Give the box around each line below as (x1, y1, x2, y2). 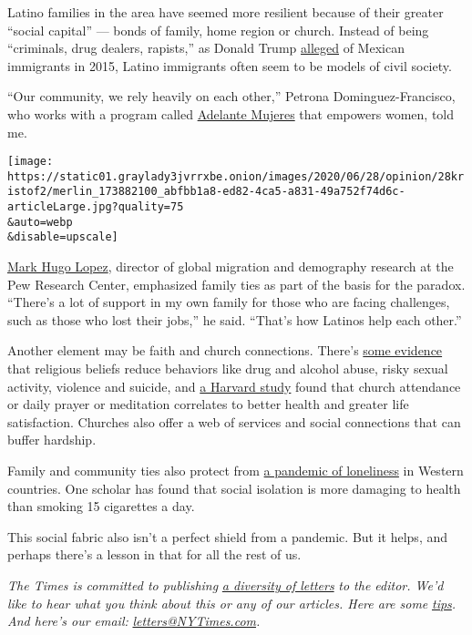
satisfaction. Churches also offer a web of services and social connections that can (7, 412, 461, 431)
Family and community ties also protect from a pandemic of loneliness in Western (7, 461, 464, 480)
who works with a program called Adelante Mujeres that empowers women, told (7, 104, 455, 123)
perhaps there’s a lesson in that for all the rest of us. (7, 545, 302, 564)
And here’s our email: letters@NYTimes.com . (7, 611, 261, 630)
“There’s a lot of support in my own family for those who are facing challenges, (7, 292, 450, 312)
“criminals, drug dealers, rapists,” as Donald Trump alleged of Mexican (7, 38, 405, 57)
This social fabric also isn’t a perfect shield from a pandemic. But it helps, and (7, 527, 447, 546)
